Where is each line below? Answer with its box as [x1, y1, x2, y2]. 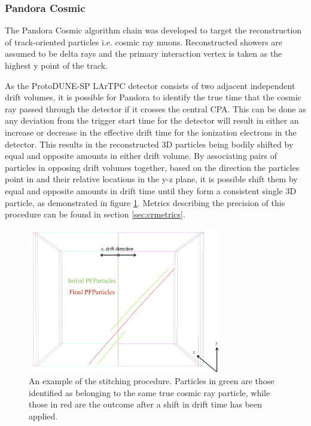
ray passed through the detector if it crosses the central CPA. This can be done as [5, 102, 306, 115]
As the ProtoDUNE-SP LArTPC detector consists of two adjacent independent [5, 79, 295, 91]
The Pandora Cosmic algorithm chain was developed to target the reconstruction [5, 24, 302, 36]
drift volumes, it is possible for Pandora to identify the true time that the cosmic [5, 91, 301, 103]
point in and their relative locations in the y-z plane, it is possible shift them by [5, 173, 298, 185]
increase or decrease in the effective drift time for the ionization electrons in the [5, 125, 297, 138]
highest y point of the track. [5, 59, 108, 71]
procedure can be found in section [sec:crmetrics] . [5, 208, 185, 220]
